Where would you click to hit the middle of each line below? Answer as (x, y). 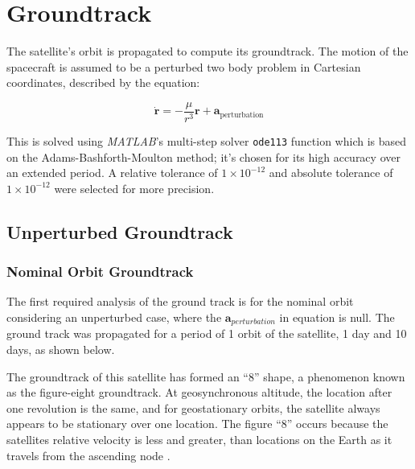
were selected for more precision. (134, 188)
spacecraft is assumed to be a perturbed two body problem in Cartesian (184, 66)
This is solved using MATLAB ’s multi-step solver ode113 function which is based (207, 140)
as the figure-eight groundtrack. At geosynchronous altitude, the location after (199, 392)
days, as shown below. (61, 350)
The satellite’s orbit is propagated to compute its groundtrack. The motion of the (207, 51)
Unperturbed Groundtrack (120, 231)
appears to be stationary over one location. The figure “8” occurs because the (197, 424)
